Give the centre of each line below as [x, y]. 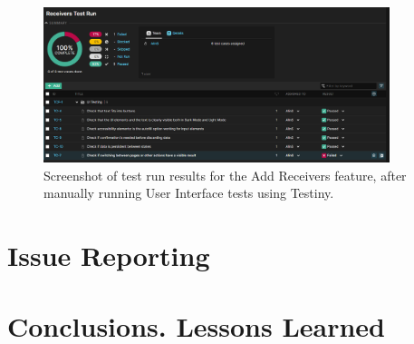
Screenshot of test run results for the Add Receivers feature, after [225, 175]
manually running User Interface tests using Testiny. [189, 193]
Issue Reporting [109, 255]
